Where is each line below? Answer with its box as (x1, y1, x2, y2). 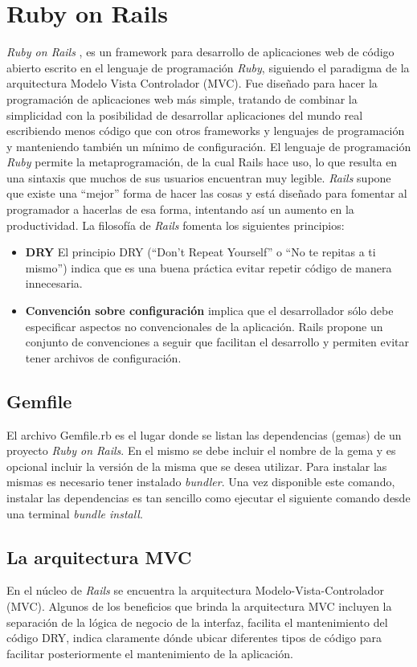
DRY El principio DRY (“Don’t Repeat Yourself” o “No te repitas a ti (25, 243, 376, 260)
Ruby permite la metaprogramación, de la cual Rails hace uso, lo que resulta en (6, 153, 398, 170)
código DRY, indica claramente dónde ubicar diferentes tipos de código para (6, 629, 382, 646)
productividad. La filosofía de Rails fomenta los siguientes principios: (6, 216, 345, 233)
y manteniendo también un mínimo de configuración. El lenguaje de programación (6, 137, 411, 154)
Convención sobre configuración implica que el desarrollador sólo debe (25, 302, 394, 319)
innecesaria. (25, 275, 83, 292)
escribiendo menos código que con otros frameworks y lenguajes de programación (6, 122, 405, 139)
